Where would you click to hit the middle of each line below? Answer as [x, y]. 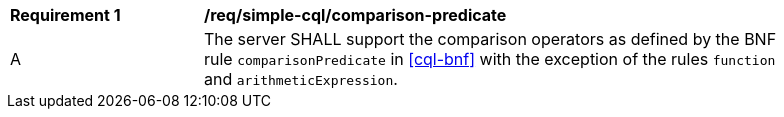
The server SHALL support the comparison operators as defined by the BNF [490, 39]
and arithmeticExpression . [301, 79]
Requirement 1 [65, 15]
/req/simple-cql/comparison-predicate [355, 15]
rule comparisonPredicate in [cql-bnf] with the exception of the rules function [490, 59]
